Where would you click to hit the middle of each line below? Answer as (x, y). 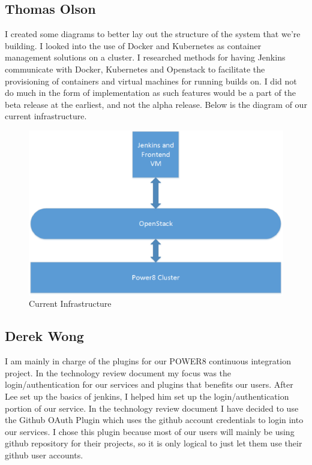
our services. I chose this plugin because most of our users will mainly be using (150, 431)
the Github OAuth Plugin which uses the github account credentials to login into (154, 420)
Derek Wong (44, 336)
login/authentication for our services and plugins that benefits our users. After (149, 384)
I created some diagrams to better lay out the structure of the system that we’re (153, 34)
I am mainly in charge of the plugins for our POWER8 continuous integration (148, 361)
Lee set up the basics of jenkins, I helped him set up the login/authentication (147, 396)
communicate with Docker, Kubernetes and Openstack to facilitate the (135, 69)
